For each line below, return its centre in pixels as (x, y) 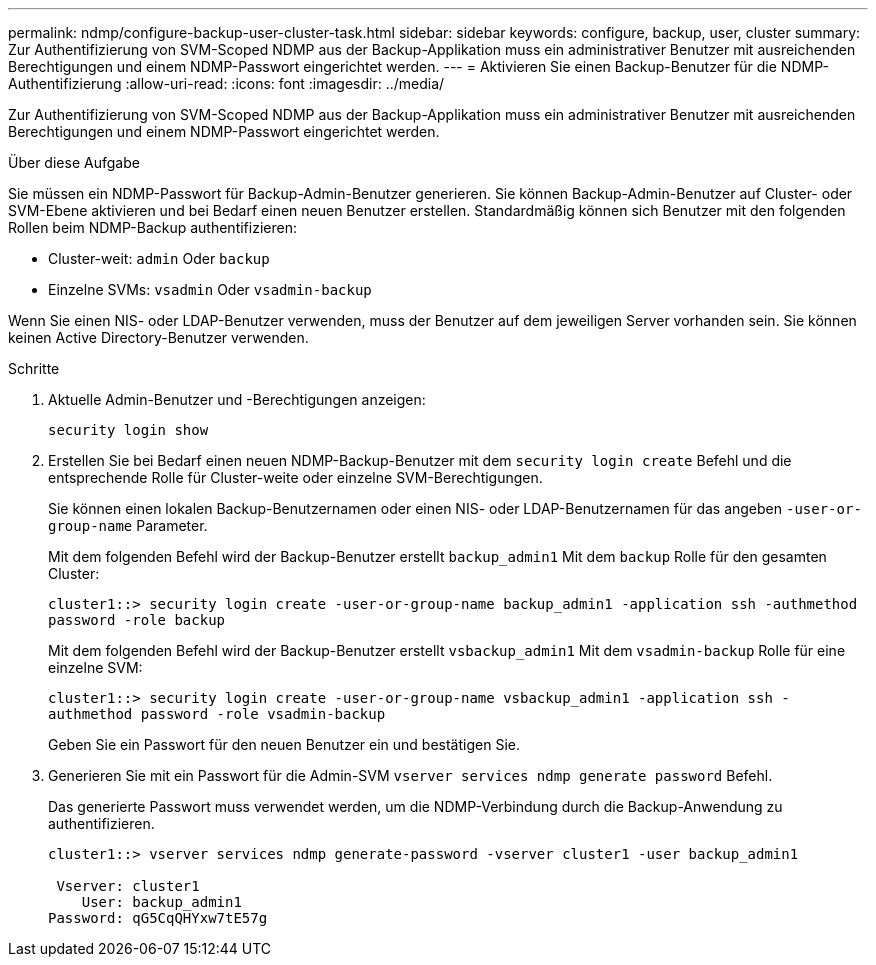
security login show (128, 430)
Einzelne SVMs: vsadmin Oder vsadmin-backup (210, 289)
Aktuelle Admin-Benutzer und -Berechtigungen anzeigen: (237, 399)
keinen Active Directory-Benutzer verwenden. (158, 337)
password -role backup (137, 620)
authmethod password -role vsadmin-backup (217, 714)
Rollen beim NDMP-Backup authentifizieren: (152, 227)
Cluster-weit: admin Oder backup (159, 258)
